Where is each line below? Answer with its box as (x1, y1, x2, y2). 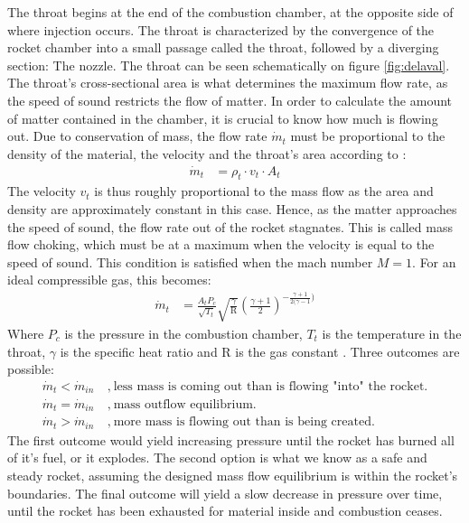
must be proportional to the (290, 126, 446, 145)
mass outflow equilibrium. (113, 397, 257, 411)
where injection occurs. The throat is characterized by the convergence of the (7, 20, 435, 39)
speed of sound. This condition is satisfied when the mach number (7, 252, 373, 271)
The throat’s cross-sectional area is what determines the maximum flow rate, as (7, 73, 448, 92)
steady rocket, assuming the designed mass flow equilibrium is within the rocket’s (7, 466, 458, 485)
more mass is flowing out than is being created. (113, 416, 375, 429)
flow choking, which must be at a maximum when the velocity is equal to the (7, 235, 435, 254)
